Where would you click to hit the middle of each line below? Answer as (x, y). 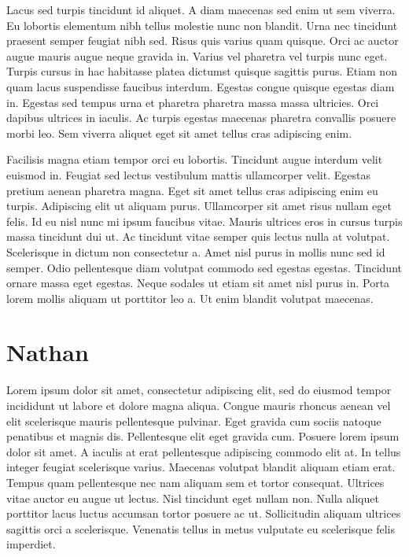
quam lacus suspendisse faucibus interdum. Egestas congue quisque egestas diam (201, 86)
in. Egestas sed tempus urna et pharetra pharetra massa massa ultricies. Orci (193, 102)
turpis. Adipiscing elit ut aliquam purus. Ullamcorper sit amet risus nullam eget (199, 206)
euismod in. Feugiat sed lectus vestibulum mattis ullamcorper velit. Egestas (188, 174)
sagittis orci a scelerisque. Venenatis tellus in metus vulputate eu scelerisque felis (201, 528)
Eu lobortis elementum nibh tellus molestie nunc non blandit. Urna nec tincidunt (202, 25)
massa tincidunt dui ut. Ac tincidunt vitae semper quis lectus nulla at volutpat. (198, 236)
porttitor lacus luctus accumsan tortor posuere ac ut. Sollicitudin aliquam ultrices (204, 513)
